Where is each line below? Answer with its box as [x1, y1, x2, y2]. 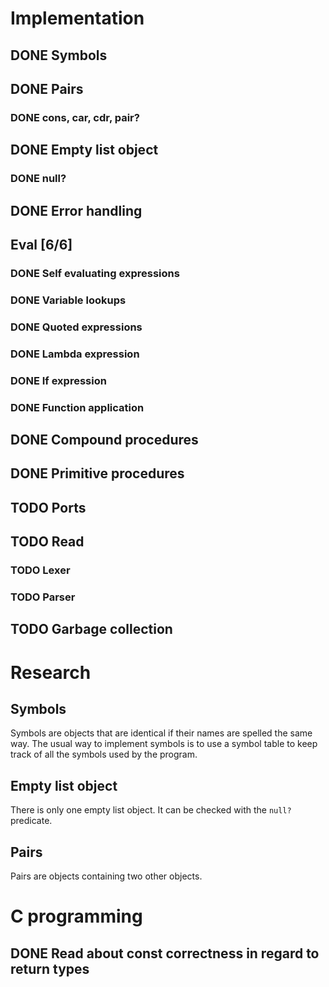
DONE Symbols [10, 47, 108, 64]
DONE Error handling [10, 202, 143, 219]
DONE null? [10, 172, 67, 186]
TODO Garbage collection [10, 621, 173, 638]
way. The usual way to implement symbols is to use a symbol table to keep [10, 738, 318, 750]
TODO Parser [10, 590, 76, 604]
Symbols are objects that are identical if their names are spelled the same [10, 727, 313, 739]
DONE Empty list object [10, 142, 159, 159]
